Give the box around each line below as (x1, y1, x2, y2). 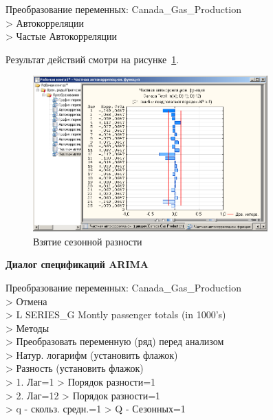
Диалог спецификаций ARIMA (6, 257, 149, 272)
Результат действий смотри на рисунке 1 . (6, 52, 179, 66)
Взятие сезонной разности (33, 234, 142, 248)
